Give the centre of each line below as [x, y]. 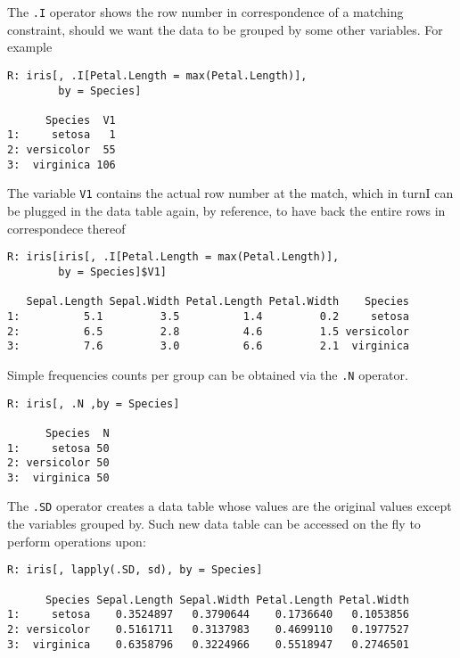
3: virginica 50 [58, 477]
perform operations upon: [77, 541]
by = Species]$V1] [112, 271]
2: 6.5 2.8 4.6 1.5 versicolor [209, 331]
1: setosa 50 [58, 448]
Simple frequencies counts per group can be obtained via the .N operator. [208, 374]
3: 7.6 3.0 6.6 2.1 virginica [209, 346]
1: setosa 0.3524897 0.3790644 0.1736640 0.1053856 [209, 615]
